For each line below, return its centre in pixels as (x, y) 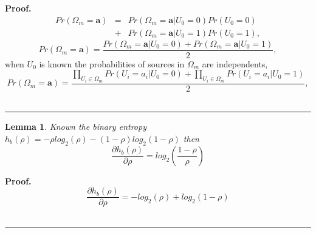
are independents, (235, 63)
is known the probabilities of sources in (112, 63)
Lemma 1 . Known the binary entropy (76, 127)
